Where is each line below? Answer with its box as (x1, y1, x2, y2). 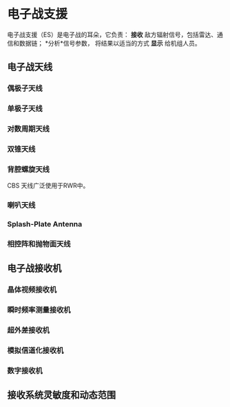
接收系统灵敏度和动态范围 (7, 389, 116, 401)
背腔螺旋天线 (7, 164, 50, 174)
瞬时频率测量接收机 (7, 305, 71, 315)
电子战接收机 (7, 263, 62, 275)
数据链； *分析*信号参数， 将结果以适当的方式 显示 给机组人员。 (19, 39, 201, 47)
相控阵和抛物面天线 (7, 239, 71, 249)
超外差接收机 (7, 326, 50, 335)
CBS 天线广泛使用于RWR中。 (7, 181, 90, 190)
